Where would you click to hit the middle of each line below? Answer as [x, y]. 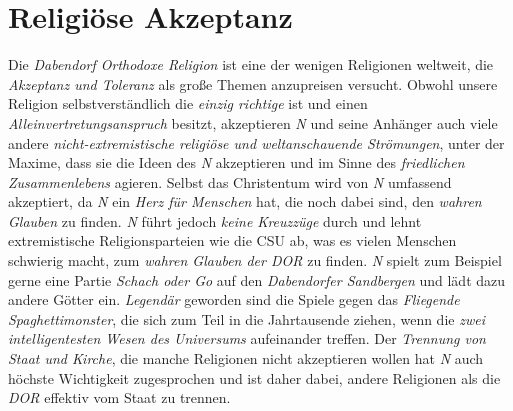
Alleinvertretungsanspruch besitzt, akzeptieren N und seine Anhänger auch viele [253, 122]
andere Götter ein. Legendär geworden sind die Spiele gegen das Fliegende [234, 299]
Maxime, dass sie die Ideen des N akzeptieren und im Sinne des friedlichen [236, 162]
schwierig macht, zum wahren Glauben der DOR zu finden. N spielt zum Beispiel [255, 260]
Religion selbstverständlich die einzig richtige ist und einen [188, 103]
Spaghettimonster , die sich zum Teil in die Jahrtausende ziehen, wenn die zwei [246, 318]
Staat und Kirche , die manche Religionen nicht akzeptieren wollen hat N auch [246, 358]
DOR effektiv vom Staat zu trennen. [119, 397]
